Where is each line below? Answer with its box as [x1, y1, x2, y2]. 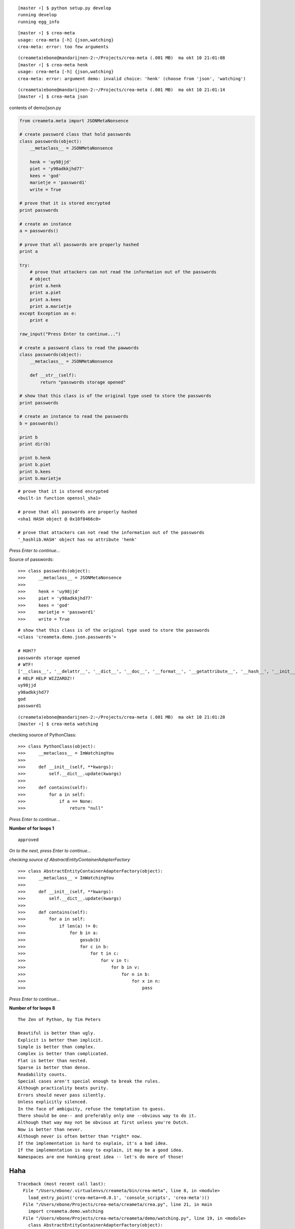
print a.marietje [29, 304, 72, 309]
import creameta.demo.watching [28, 1208, 104, 1214]
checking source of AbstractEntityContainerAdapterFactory [9, 857, 130, 863]
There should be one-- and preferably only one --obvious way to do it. [18, 1113, 197, 1118]
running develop [18, 12, 57, 18]
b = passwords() [19, 420, 59, 426]
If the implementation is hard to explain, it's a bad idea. [18, 1141, 168, 1146]
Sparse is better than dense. [18, 1065, 91, 1070]
